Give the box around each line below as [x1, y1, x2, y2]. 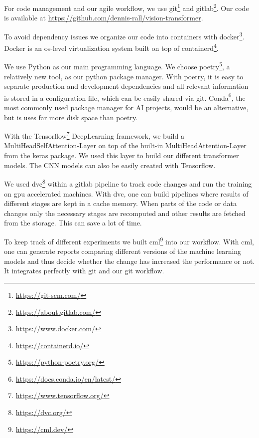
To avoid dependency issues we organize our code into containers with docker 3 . [4, 29, 245, 41]
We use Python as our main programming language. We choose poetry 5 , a [4, 60, 230, 71]
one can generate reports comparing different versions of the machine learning [4, 246, 242, 256]
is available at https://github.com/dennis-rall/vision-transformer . [4, 12, 203, 23]
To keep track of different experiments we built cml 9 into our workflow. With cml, [4, 234, 254, 246]
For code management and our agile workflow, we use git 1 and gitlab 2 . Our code [4, 1, 249, 13]
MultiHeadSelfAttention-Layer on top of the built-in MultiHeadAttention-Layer [4, 140, 247, 151]
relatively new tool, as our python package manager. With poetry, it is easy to [4, 71, 244, 81]
